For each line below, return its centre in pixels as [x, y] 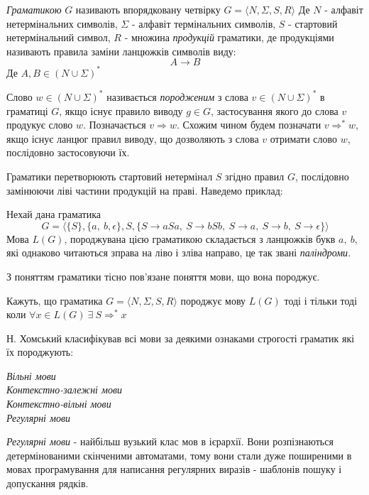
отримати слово [304, 138]
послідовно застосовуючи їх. [68, 152]
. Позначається [114, 125]
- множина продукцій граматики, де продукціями [229, 37]
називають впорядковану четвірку [148, 9]
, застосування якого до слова [275, 110]
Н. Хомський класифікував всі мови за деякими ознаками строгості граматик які [181, 338]
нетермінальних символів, [62, 23]
